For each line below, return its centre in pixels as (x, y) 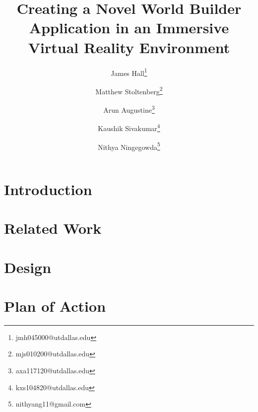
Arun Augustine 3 (129, 109)
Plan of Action (55, 306)
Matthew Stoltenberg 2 (129, 90)
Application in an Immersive (129, 28)
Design (28, 267)
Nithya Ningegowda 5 (129, 146)
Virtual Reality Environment (129, 47)
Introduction (48, 189)
